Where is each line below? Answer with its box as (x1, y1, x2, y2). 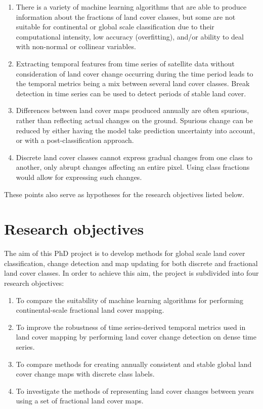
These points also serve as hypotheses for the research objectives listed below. (4, 189, 244, 199)
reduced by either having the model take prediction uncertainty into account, (16, 125, 255, 135)
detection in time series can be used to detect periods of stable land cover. (16, 88, 246, 98)
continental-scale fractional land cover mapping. (16, 305, 164, 315)
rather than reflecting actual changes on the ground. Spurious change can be (16, 115, 253, 125)
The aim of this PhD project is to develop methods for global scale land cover (4, 248, 245, 258)
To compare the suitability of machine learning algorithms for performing (16, 294, 243, 305)
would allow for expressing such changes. (16, 171, 142, 182)
